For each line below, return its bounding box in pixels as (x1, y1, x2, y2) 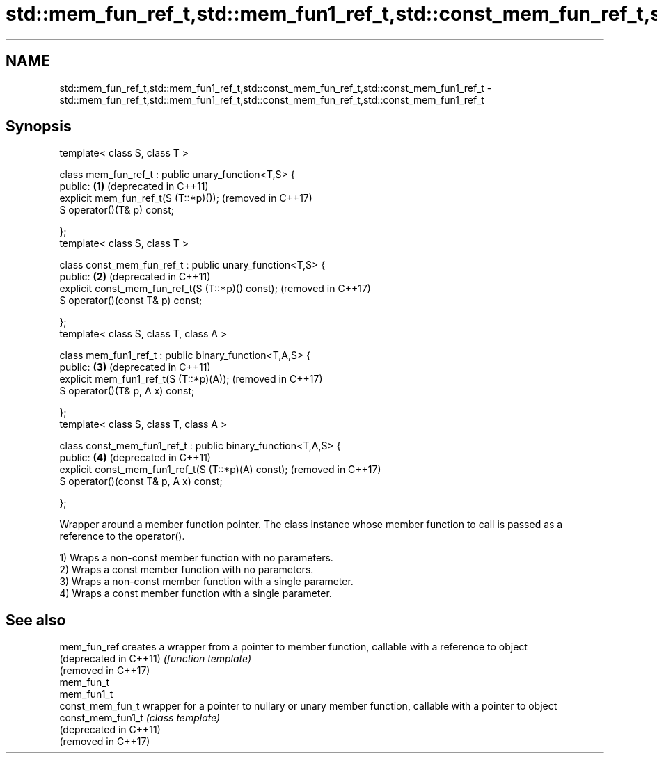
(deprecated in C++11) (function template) (59, 653, 252, 665)
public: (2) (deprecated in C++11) (59, 271, 211, 283)
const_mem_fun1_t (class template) (59, 712, 221, 724)
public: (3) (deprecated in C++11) (59, 361, 211, 374)
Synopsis (6, 118, 72, 136)
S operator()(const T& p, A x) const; (59, 475, 223, 488)
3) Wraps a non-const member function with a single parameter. (59, 575, 354, 588)
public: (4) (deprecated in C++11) (59, 452, 211, 464)
